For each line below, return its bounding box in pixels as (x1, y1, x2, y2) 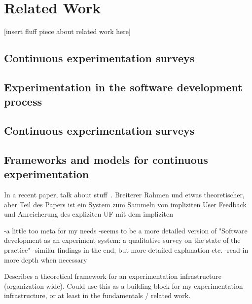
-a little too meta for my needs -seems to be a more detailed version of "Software (4, 225, 248, 235)
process (4, 94, 42, 109)
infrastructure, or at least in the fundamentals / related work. (4, 290, 191, 301)
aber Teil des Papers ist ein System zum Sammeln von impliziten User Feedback (4, 199, 247, 209)
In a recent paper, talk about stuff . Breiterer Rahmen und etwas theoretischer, (4, 190, 245, 200)
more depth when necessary (4, 254, 87, 265)
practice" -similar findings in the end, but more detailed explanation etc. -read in (4, 245, 249, 255)
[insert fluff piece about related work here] (4, 26, 131, 37)
